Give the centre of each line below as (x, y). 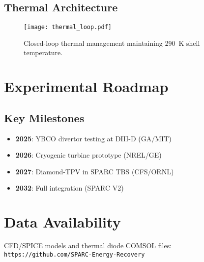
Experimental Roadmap (86, 86)
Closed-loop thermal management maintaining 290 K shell (112, 43)
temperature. (43, 52)
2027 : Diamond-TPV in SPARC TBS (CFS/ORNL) (95, 171)
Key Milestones (44, 117)
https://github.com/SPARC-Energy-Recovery (74, 254)
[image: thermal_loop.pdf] (68, 27)
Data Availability (62, 222)
